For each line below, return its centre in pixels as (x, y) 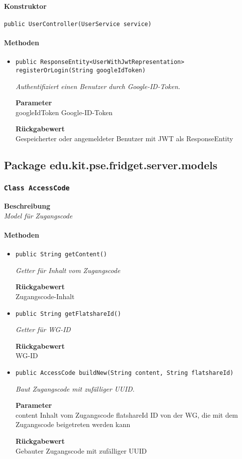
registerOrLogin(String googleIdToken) (81, 70)
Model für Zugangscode (38, 215)
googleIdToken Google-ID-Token (64, 112)
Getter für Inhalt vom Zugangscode (68, 270)
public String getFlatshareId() (68, 314)
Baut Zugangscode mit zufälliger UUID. (75, 388)
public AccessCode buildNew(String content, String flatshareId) (124, 373)
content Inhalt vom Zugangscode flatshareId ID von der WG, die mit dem (127, 414)
